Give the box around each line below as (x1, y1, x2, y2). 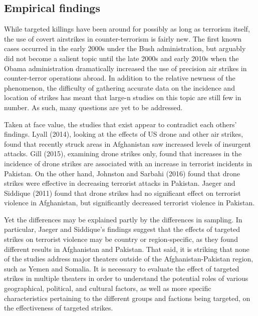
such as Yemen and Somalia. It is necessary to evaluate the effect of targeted (4, 263, 239, 273)
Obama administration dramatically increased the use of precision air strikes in (4, 63, 247, 73)
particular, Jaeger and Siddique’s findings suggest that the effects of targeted (4, 224, 240, 234)
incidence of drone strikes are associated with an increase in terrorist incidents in (4, 158, 252, 168)
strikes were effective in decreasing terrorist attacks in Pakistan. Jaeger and (4, 178, 235, 188)
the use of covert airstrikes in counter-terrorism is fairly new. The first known (4, 33, 242, 44)
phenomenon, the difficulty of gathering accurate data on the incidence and (4, 82, 235, 93)
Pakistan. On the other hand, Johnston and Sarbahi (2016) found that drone (4, 168, 240, 178)
